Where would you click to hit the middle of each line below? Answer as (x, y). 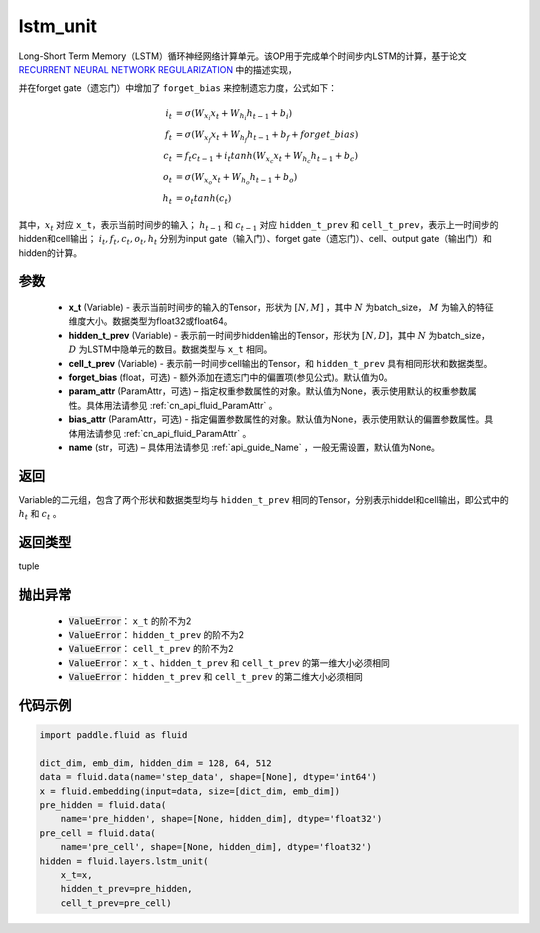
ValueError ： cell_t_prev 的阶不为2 (151, 649)
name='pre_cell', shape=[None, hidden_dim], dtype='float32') (216, 847)
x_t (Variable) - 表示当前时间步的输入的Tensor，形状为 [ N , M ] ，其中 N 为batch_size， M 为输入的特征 (281, 307)
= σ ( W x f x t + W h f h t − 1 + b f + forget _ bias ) (267, 136)
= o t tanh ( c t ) (203, 200)
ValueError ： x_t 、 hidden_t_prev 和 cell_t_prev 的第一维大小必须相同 (229, 662)
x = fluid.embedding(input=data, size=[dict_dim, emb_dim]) (190, 791)
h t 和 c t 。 (40, 515)
